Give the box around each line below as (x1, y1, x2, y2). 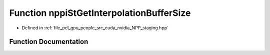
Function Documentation (9, 38, 88, 46)
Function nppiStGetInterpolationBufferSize (9, 7, 191, 18)
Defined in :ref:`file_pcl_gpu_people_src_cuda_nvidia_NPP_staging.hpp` (21, 25, 169, 31)
